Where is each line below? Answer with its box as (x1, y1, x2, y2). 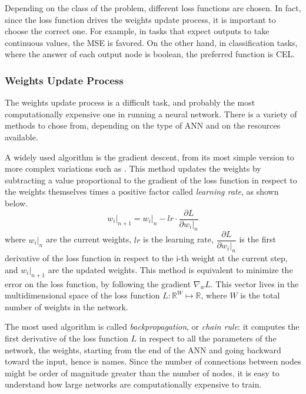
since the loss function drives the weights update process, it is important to (5, 13, 276, 25)
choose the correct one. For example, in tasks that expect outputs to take (5, 25, 270, 37)
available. (5, 130, 38, 143)
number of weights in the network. (5, 300, 128, 313)
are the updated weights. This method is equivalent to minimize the (48, 263, 293, 275)
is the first (239, 233, 276, 245)
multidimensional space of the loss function (5, 289, 160, 301)
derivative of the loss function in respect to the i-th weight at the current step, (5, 252, 288, 264)
